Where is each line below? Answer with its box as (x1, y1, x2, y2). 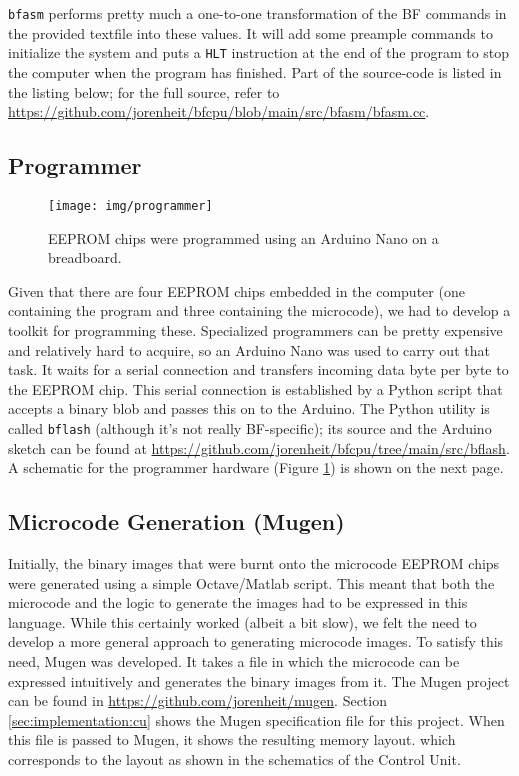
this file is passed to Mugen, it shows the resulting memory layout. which (8, 729, 456, 750)
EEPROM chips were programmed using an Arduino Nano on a (48, 227, 439, 248)
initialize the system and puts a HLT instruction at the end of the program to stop (8, 42, 510, 63)
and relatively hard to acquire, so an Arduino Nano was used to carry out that (8, 339, 490, 360)
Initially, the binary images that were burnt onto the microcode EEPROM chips (8, 552, 500, 573)
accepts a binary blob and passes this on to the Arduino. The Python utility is (8, 398, 490, 419)
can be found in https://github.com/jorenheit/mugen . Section (8, 690, 387, 711)
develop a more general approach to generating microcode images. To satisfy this (8, 631, 504, 652)
